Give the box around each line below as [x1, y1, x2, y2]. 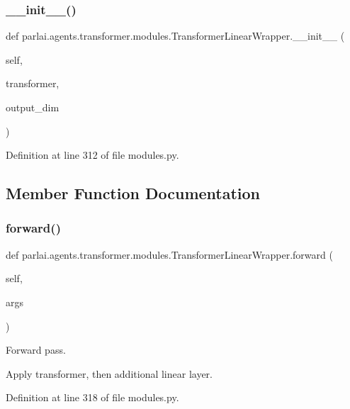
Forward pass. [6, 342, 66, 357]
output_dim [6, 100, 60, 114]
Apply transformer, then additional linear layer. [6, 366, 213, 381]
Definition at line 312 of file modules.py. [6, 147, 179, 162]
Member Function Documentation [6, 182, 261, 204]
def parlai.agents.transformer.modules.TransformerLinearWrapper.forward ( [6, 247, 333, 262]
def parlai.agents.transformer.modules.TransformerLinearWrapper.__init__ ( [6, 28, 345, 43]
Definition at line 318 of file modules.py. [6, 390, 179, 405]
